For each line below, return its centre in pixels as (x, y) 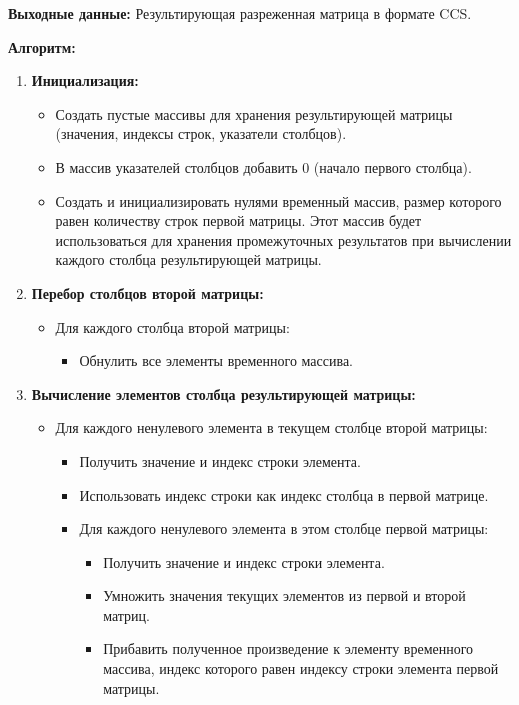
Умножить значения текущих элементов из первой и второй (284, 595)
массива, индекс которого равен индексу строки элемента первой (301, 668)
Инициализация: (85, 80)
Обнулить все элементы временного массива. (216, 360)
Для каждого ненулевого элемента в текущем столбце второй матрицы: (271, 427)
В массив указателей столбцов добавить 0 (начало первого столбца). (263, 166)
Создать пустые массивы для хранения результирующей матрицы (254, 113)
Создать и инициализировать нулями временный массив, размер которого (278, 200)
